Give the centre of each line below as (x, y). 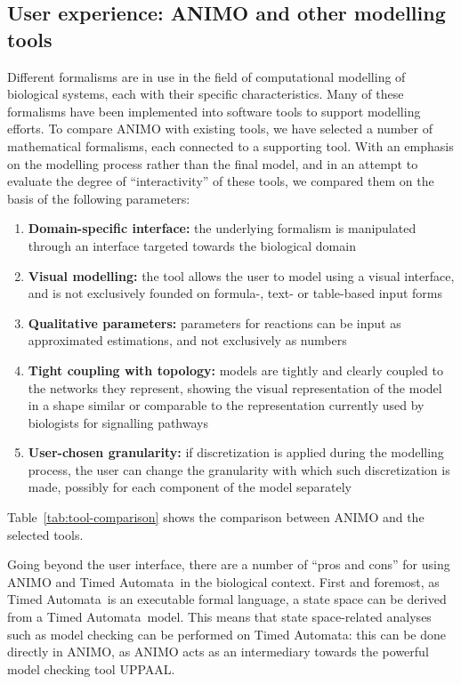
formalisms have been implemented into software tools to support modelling (214, 111)
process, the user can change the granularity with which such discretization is (239, 469)
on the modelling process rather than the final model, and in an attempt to (213, 163)
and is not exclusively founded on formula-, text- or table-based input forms (235, 293)
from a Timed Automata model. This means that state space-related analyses (219, 617)
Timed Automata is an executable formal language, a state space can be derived (227, 599)
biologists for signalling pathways (118, 422)
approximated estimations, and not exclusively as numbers (187, 340)
